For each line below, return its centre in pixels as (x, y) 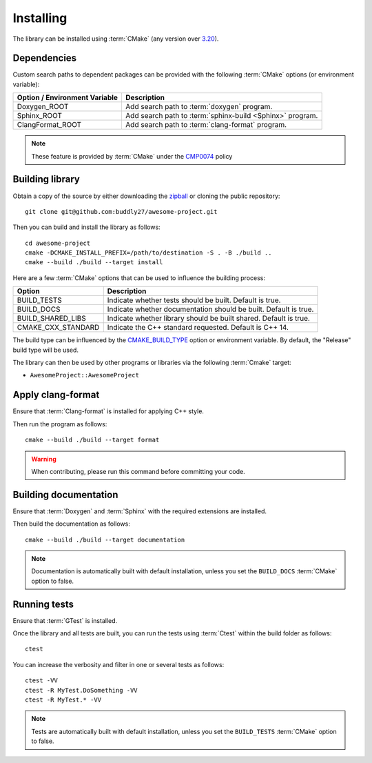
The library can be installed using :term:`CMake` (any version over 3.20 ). (116, 39)
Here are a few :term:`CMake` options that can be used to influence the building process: (139, 278)
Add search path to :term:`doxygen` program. (199, 107)
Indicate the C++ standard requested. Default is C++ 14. (198, 328)
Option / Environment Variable (68, 98)
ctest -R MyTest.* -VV (63, 700)
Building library (46, 179)
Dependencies (45, 58)
